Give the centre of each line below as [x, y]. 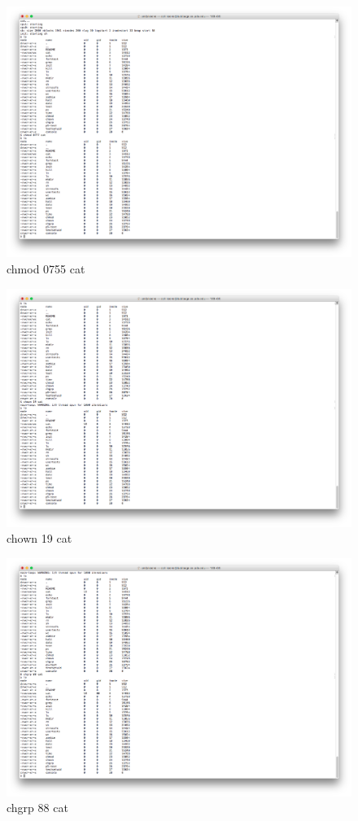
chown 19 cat [39, 538]
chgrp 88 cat [37, 808]
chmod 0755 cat [46, 268]
